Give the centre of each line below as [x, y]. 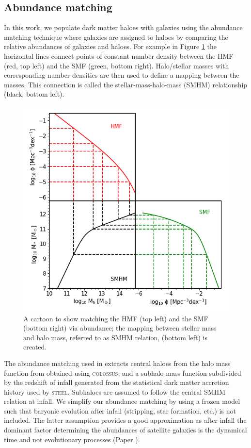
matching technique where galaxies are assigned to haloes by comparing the [116, 37]
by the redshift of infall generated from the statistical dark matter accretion [117, 382]
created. [35, 347]
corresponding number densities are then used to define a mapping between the [122, 75]
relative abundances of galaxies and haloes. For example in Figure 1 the [110, 46]
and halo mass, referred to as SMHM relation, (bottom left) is [116, 337]
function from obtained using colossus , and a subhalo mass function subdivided [123, 373]
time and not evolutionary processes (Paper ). [72, 439]
